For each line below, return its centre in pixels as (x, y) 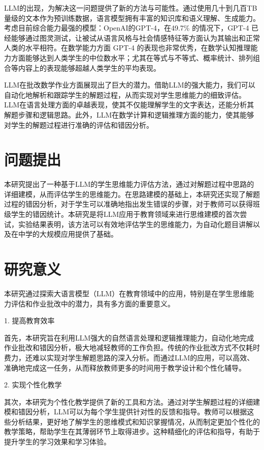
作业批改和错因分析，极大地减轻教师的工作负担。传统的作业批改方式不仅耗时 (132, 347)
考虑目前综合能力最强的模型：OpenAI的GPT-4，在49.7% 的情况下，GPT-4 (127, 28)
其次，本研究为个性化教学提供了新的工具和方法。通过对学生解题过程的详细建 (132, 401)
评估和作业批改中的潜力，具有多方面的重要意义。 (93, 303)
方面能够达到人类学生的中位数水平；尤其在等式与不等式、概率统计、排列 (132, 57)
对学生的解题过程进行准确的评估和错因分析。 (79, 124)
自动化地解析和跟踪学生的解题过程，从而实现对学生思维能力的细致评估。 (125, 94)
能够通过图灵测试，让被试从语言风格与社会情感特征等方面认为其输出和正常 (135, 37)
